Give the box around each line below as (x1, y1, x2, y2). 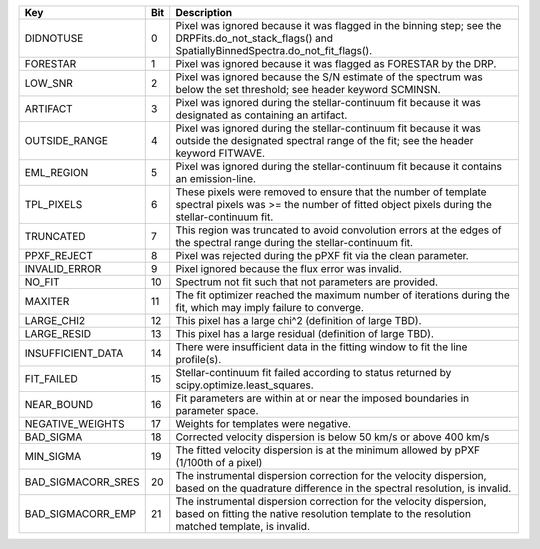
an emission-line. (175, 172, 257, 185)
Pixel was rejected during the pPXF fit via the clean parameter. (175, 249, 469, 262)
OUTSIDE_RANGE (24, 134, 109, 147)
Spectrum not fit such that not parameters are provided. (175, 275, 439, 289)
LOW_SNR (24, 76, 74, 90)
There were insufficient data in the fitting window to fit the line (175, 340, 468, 354)
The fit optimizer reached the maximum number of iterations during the (175, 288, 510, 302)
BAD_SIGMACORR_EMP (24, 507, 137, 520)
